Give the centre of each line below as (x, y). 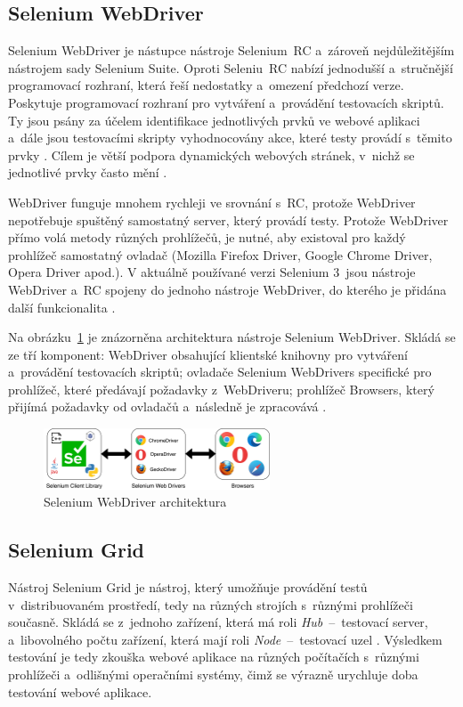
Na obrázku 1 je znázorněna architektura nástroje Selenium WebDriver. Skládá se (232, 337)
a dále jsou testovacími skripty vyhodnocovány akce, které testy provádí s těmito (230, 138)
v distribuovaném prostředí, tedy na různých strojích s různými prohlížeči (211, 604)
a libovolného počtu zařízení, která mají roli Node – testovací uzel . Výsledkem (225, 639)
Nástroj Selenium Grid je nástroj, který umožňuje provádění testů (188, 587)
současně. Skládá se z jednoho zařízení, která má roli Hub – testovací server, (218, 622)
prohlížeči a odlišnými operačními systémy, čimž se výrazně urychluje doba (213, 674)
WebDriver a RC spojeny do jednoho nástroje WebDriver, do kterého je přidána (227, 289)
